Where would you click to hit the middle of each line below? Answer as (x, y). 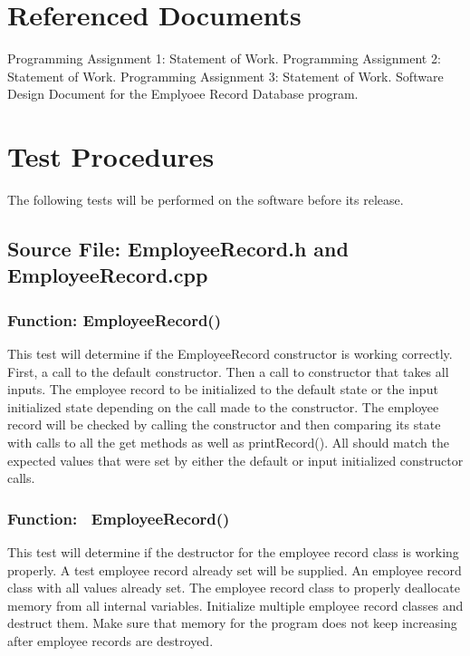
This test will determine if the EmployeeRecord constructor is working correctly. (230, 354)
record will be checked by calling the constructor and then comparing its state (224, 424)
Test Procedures (111, 156)
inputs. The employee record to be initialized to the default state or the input (223, 389)
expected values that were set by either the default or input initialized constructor (235, 460)
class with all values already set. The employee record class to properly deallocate (234, 588)
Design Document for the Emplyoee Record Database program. (183, 94)
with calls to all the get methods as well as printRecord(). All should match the (228, 442)
